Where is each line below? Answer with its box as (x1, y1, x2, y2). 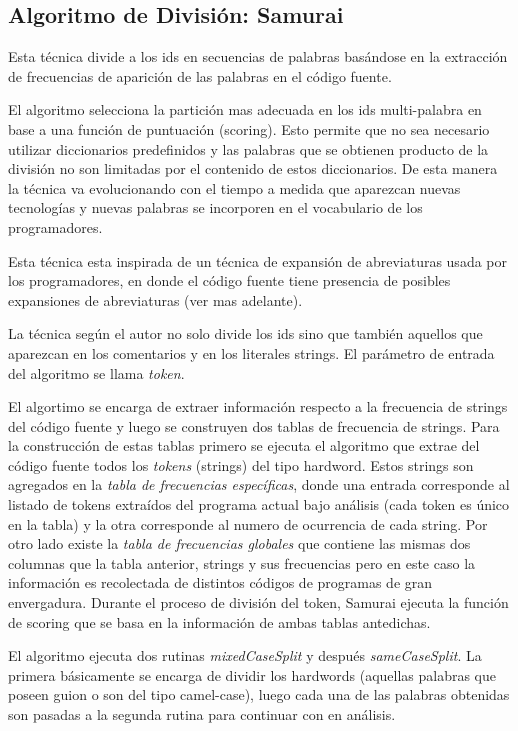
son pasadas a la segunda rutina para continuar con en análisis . (8, 704, 396, 725)
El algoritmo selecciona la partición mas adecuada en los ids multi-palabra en (8, 99, 482, 120)
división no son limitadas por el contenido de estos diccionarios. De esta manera (8, 158, 498, 179)
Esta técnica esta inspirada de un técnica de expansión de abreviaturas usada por (8, 250, 507, 271)
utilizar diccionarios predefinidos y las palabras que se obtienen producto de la (8, 138, 489, 159)
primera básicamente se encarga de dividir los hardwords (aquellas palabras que (8, 664, 497, 685)
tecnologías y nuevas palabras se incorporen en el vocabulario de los (8, 197, 423, 218)
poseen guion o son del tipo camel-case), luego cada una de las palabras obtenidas (8, 684, 510, 705)
